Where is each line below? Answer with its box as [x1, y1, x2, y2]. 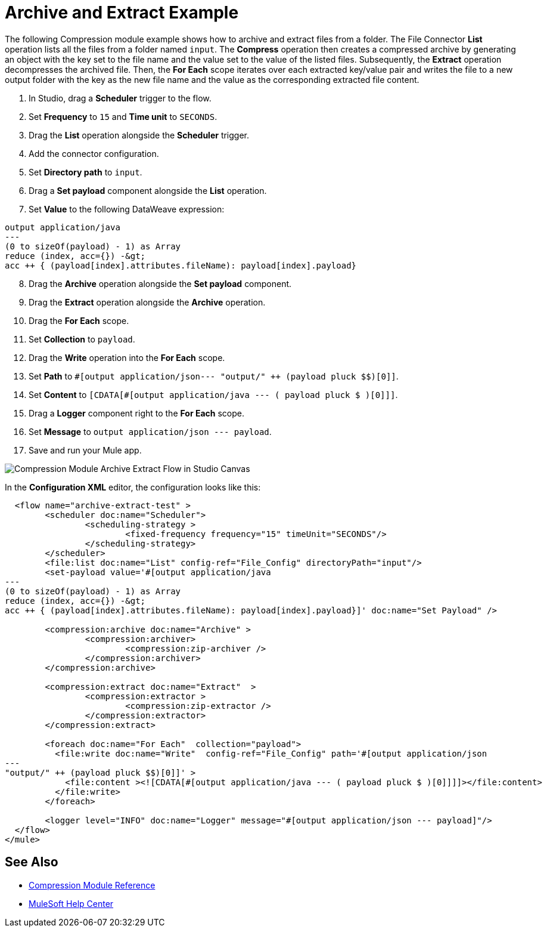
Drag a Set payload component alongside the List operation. [29, 185, 267, 196]
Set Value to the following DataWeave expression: [29, 203, 225, 214]
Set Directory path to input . [29, 166, 142, 177]
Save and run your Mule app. [29, 445, 142, 455]
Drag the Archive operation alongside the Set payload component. [29, 278, 292, 289]
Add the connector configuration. [29, 148, 159, 159]
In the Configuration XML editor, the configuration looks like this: [5, 482, 261, 492]
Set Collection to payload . [29, 334, 135, 344]
